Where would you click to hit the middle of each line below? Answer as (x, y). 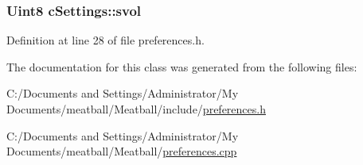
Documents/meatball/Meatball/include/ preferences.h (136, 109)
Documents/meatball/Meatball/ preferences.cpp (122, 151)
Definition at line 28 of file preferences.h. (105, 40)
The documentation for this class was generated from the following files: (182, 66)
